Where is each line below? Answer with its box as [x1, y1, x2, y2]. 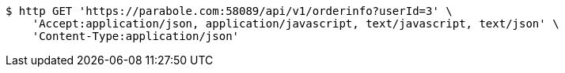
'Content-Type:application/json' [32, 30, 240, 42]
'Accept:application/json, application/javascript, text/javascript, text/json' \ [32, 17, 559, 30]
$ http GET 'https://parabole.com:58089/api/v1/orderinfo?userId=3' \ [6, 5, 453, 17]
